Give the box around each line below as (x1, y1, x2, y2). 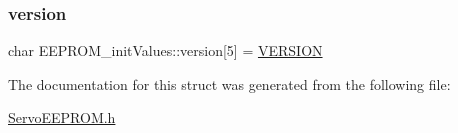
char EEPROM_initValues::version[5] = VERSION (8, 40, 323, 61)
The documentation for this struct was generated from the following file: (8, 73, 451, 94)
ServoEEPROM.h (8, 107, 116, 128)
